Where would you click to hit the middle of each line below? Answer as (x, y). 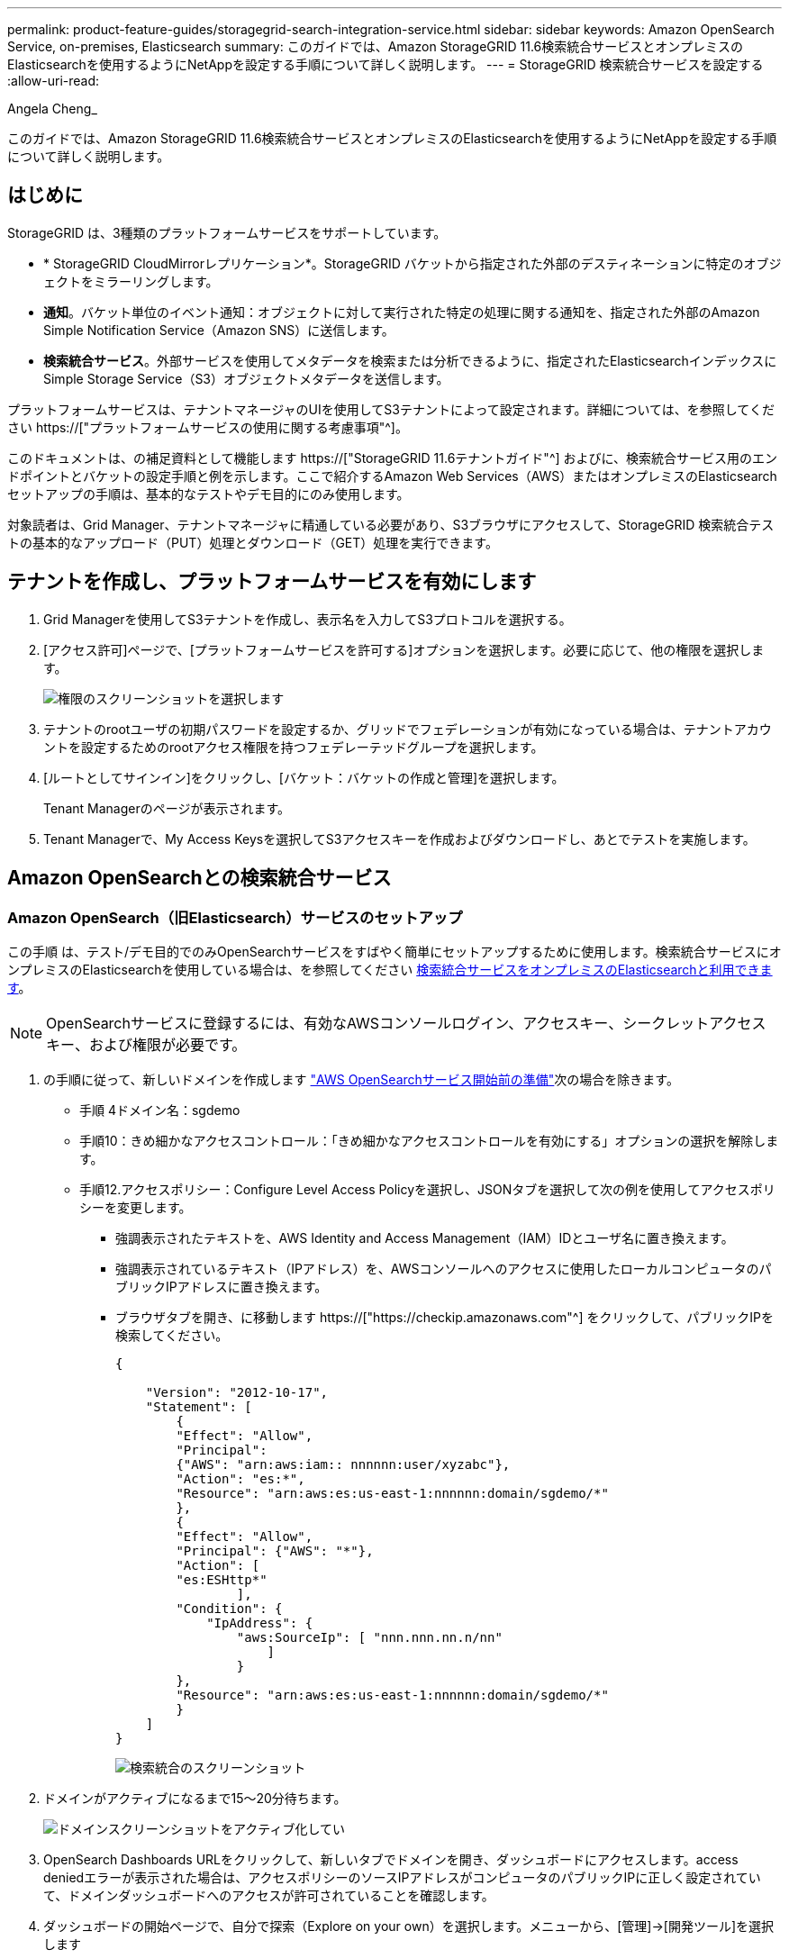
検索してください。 (172, 1335)
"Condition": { (229, 1608)
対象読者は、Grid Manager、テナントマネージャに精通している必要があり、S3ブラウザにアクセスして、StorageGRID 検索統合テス (391, 524)
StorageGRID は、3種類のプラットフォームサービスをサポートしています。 (227, 232)
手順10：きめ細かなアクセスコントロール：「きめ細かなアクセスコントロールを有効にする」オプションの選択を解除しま (429, 1140)
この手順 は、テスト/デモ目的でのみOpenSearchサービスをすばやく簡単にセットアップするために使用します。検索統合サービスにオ (394, 951)
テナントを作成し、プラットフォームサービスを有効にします (272, 582)
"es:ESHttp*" (222, 1579)
